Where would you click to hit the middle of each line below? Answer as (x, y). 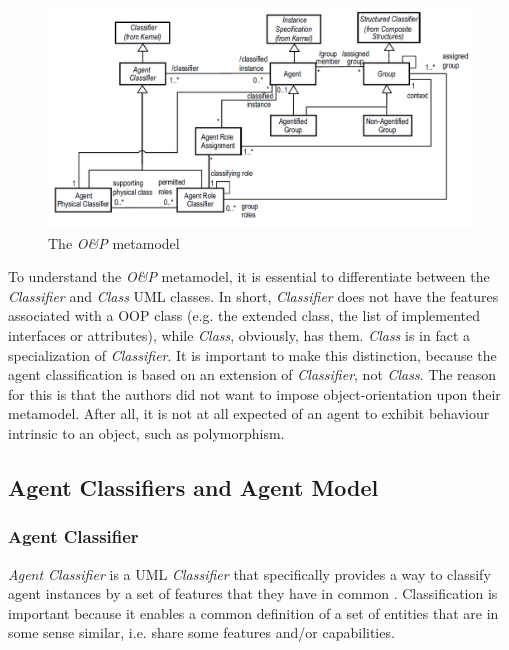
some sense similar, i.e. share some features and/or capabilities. (201, 632)
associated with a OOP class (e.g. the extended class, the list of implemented (244, 315)
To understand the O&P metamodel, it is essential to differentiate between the (249, 276)
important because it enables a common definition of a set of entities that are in (253, 612)
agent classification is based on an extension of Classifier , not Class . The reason (252, 374)
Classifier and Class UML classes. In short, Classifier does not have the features (253, 295)
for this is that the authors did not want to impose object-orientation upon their (254, 393)
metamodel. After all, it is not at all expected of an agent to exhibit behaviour (249, 413)
